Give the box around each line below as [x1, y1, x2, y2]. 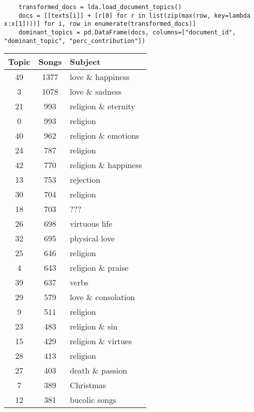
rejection [70, 174, 101, 186]
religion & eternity [70, 100, 136, 112]
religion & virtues [70, 335, 132, 347]
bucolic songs [70, 394, 116, 406]
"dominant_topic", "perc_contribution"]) [4, 37, 146, 45]
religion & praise [70, 262, 129, 274]
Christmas [70, 379, 106, 391]
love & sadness [70, 86, 122, 98]
